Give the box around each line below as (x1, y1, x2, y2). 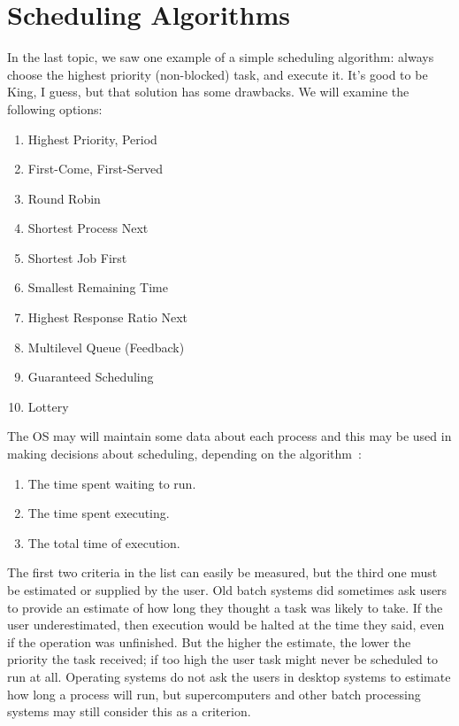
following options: (7, 99, 103, 118)
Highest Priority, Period (27, 129, 157, 148)
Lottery (27, 397, 69, 415)
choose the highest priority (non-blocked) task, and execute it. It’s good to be (7, 65, 428, 83)
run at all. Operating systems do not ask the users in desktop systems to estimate (7, 667, 451, 685)
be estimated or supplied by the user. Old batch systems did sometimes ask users (7, 581, 448, 599)
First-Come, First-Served (27, 159, 164, 178)
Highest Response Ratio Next (27, 308, 188, 327)
